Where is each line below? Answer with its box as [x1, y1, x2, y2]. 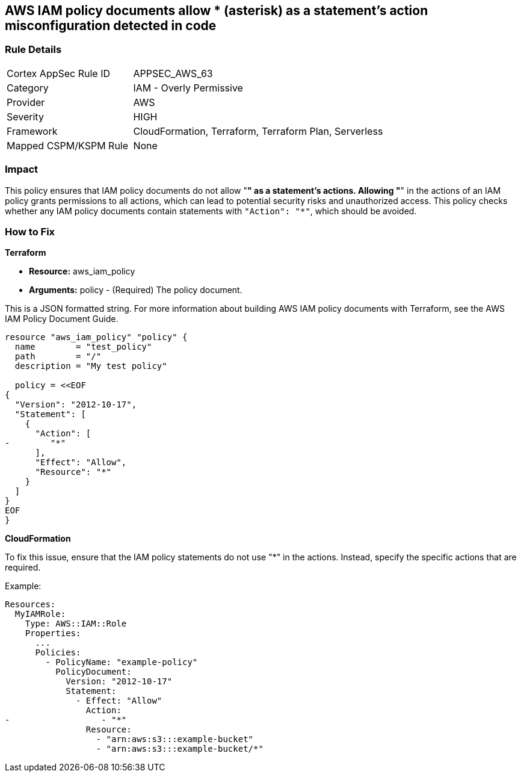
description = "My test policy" [14, 361, 167, 371]
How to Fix [5, 225, 55, 238]
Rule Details [5, 43, 62, 56]
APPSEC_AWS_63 [133, 67, 213, 79]
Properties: [25, 628, 81, 639]
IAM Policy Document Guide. [5, 314, 119, 324]
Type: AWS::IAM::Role [25, 619, 127, 629]
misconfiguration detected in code [5, 18, 217, 33]
